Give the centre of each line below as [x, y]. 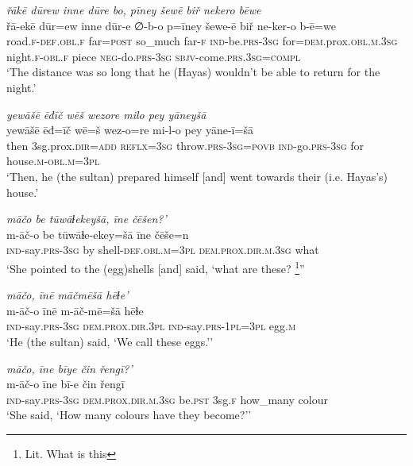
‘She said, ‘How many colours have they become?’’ [129, 415]
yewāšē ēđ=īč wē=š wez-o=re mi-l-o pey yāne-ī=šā [130, 130]
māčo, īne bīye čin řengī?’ [69, 368]
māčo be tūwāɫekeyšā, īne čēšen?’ [87, 219]
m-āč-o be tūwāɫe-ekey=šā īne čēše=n [98, 234]
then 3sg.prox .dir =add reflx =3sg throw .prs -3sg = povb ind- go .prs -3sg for [185, 145]
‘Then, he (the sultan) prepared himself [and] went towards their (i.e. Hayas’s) [197, 176]
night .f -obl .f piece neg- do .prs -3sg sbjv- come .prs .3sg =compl [153, 56]
